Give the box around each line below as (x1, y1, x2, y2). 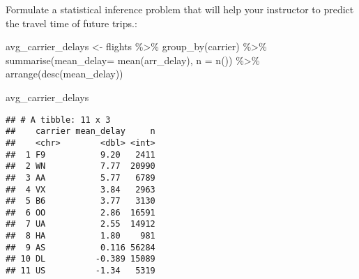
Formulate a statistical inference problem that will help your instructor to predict (6, 2, 354, 16)
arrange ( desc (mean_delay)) (6, 66, 123, 81)
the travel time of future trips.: (6, 15, 137, 30)
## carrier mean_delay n (6, 126, 155, 137)
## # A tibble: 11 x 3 (6, 114, 111, 125)
